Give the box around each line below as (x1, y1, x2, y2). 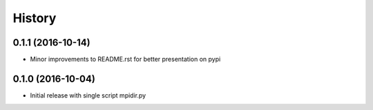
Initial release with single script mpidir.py (30, 91, 146, 100)
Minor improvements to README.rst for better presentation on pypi (30, 55, 221, 64)
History (12, 10, 57, 26)
